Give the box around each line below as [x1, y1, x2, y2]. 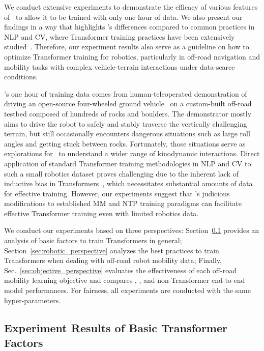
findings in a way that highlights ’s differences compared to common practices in [4, 21, 255, 32]
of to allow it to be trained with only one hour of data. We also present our [4, 11, 243, 22]
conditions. [4, 71, 38, 82]
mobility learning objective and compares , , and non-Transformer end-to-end [4, 275, 245, 285]
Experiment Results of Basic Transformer [4, 319, 227, 335]
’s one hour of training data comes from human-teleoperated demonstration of [4, 88, 247, 99]
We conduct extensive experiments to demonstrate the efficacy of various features [4, 2, 258, 12]
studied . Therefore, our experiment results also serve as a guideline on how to [4, 41, 249, 52]
